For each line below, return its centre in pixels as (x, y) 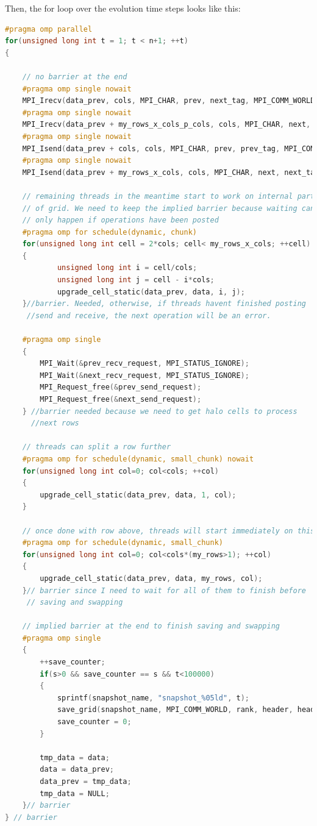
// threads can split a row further (97, 447)
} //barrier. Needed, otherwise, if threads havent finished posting (164, 304)
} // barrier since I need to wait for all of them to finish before (164, 590)
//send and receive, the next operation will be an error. (149, 315)
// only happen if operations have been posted (120, 220)
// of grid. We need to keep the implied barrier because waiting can (169, 208)
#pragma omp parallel (49, 29)
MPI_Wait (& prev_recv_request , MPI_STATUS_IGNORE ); (144, 364)
